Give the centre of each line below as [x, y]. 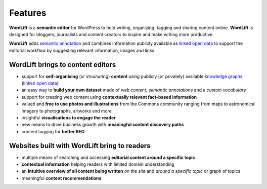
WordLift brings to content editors [63, 64]
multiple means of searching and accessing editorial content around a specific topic [108, 157]
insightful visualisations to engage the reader [68, 117]
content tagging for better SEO [53, 131]
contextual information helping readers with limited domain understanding [98, 164]
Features [28, 13]
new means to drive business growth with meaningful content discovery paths [103, 125]
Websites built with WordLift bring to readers [80, 146]
